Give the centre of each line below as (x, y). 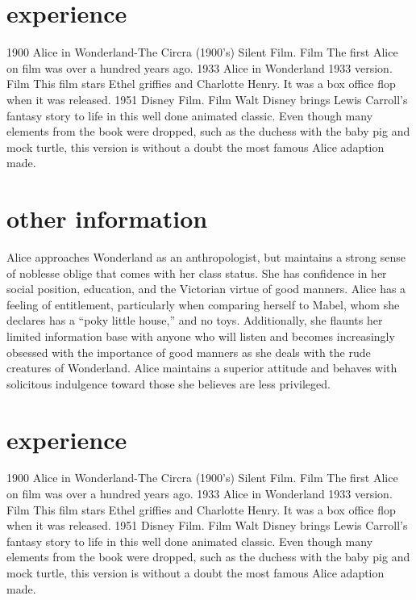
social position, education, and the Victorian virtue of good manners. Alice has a (206, 289)
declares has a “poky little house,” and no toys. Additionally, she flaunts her (195, 320)
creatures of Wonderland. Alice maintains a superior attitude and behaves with (202, 368)
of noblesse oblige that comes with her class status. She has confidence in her (197, 273)
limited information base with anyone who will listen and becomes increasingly (201, 336)
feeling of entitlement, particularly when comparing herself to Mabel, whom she (203, 304)
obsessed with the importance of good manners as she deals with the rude (189, 352)
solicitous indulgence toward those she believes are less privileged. (168, 383)
